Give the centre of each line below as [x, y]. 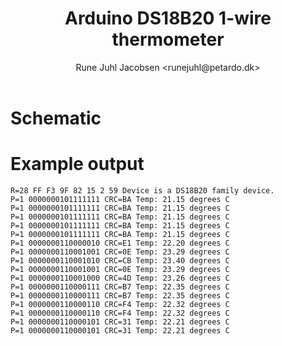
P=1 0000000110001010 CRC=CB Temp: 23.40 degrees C [120, 260]
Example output [77, 164]
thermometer [168, 39]
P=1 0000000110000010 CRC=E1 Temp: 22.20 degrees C [120, 243]
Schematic [56, 118]
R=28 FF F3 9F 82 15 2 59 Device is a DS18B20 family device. [142, 190]
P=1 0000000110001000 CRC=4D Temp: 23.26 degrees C [120, 278]
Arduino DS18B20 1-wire [168, 18]
